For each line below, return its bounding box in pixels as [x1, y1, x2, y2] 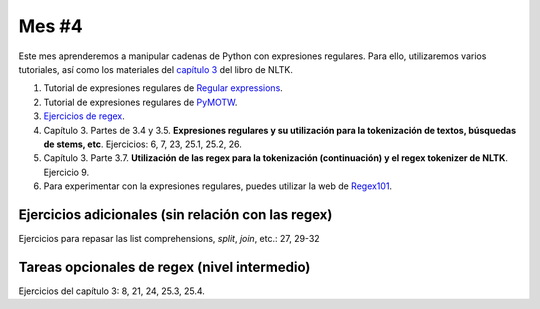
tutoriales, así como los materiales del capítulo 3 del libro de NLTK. [18, 63, 294, 75]
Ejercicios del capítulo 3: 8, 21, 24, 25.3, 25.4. [18, 285, 205, 297]
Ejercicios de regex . [43, 110, 125, 122]
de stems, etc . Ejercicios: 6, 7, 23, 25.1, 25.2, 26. [43, 138, 242, 150]
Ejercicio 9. [43, 166, 90, 178]
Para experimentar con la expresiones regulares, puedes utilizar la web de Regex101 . [43, 180, 393, 192]
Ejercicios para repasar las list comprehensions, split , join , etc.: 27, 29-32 [18, 232, 320, 244]
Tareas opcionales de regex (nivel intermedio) [18, 258, 311, 275]
